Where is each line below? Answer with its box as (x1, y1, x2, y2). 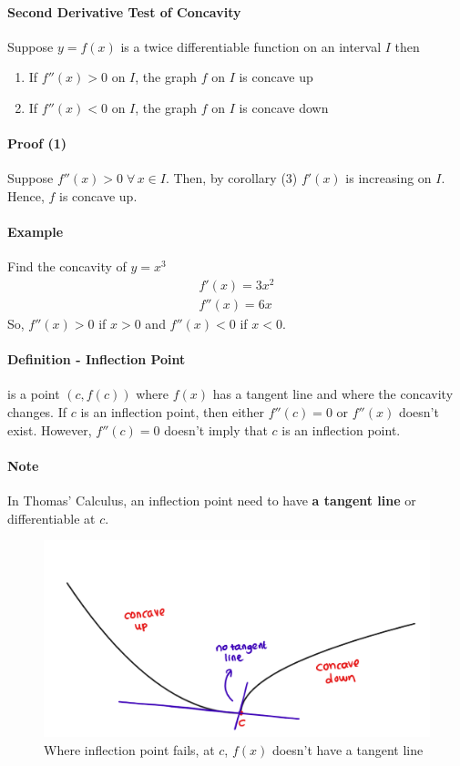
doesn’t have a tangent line (271, 740, 424, 759)
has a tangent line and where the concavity (212, 384, 454, 403)
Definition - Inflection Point (7, 350, 186, 369)
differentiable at (7, 508, 96, 527)
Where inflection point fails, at (44, 740, 215, 759)
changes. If (7, 403, 67, 422)
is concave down (239, 97, 329, 117)
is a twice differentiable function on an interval (120, 36, 382, 56)
